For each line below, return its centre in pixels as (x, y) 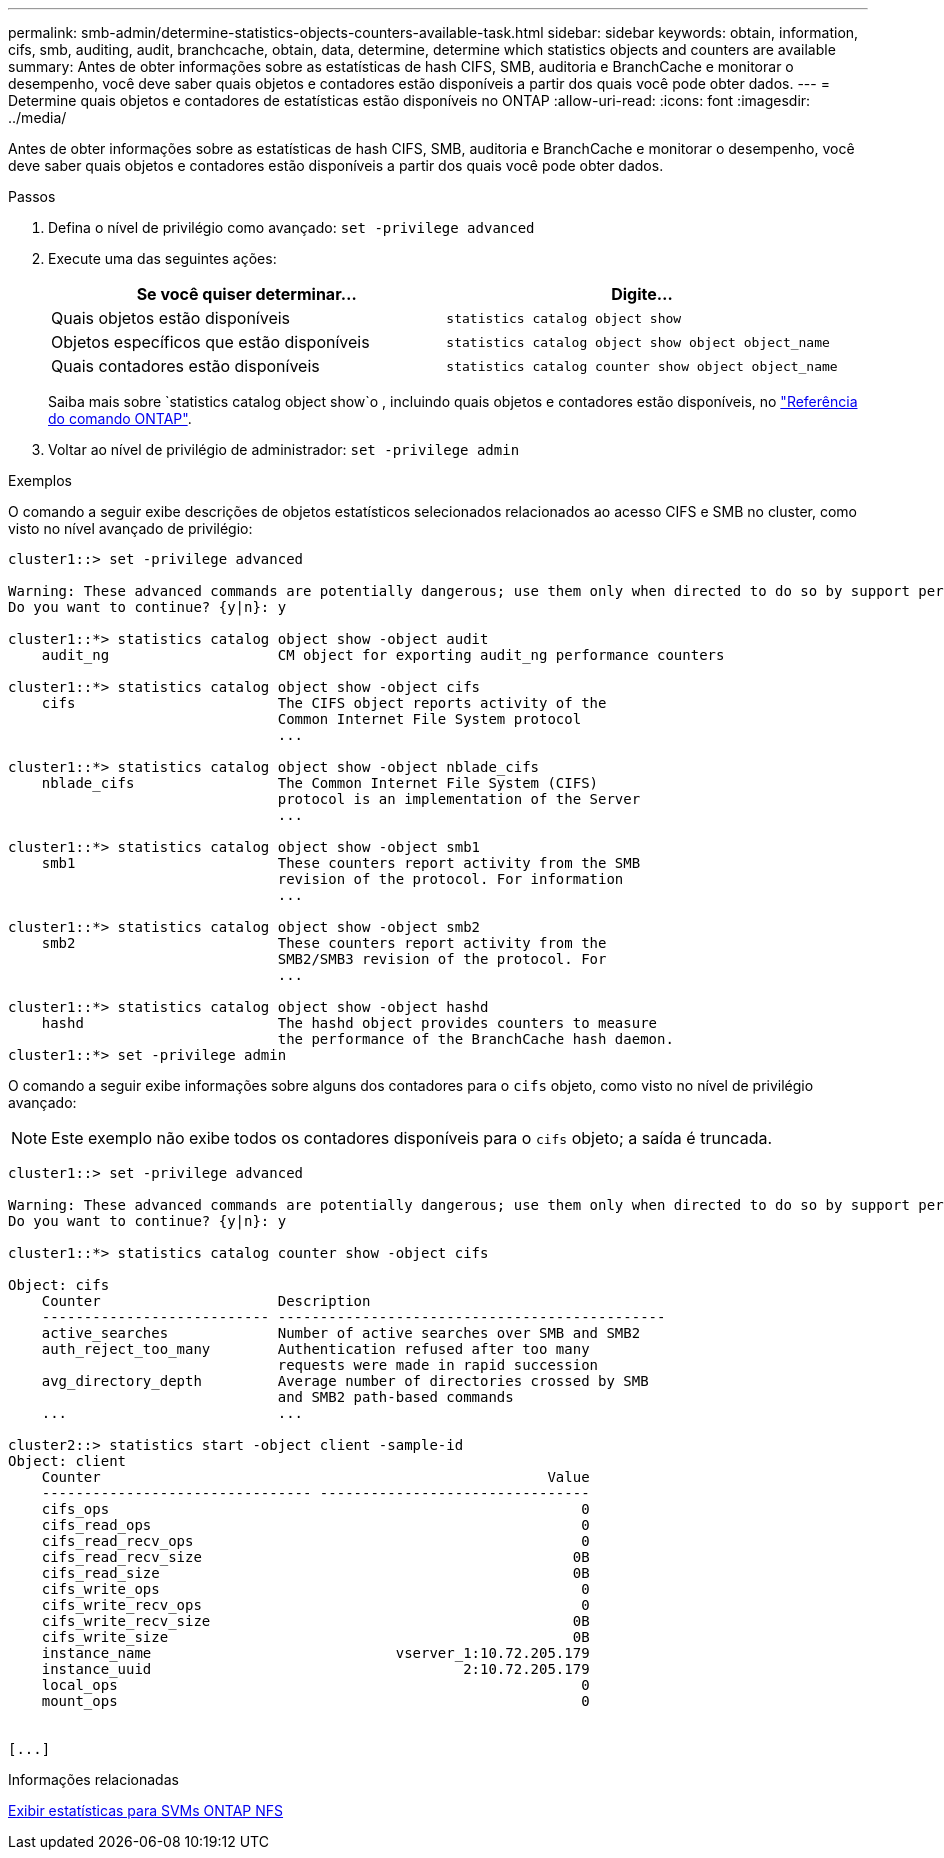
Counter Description (206, 1301)
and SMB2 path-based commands (395, 1397)
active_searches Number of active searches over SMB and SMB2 (341, 1333)
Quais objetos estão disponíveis (171, 318)
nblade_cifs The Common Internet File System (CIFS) (320, 783)
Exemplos (40, 480)
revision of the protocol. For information (450, 879)
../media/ (37, 117)
